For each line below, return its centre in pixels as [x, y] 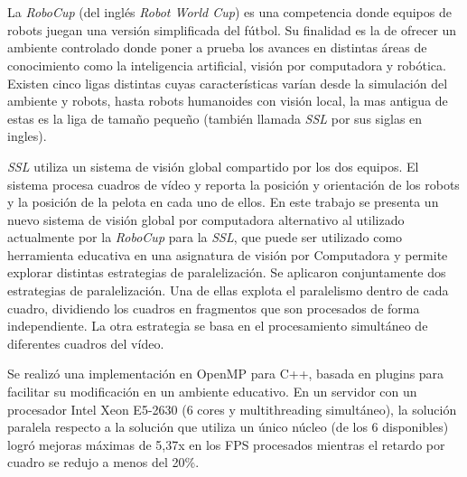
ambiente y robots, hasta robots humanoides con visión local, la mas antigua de [228, 101]
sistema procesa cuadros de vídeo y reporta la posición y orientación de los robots [233, 184]
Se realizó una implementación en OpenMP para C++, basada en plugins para [226, 374]
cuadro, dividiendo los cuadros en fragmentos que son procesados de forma [214, 308]
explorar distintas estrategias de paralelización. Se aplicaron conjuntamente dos [227, 272]
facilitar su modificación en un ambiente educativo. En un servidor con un [212, 392]
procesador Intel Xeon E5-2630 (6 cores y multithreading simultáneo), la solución [232, 409]
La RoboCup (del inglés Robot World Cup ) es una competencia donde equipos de [229, 12]
